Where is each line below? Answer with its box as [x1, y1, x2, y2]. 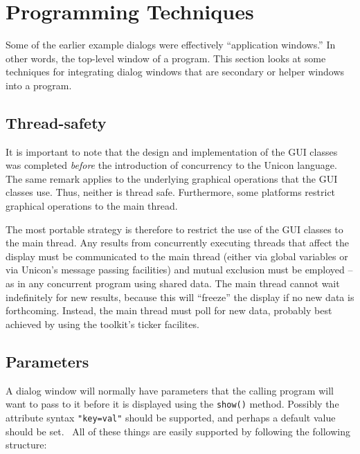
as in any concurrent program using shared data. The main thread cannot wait [6, 276, 340, 291]
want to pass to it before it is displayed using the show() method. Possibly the [6, 397, 339, 411]
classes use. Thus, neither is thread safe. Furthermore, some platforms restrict [6, 185, 336, 199]
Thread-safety [6, 111, 107, 133]
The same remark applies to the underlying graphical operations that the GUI [6, 171, 338, 185]
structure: [6, 437, 47, 452]
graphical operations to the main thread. [6, 199, 178, 213]
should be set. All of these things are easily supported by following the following [6, 424, 350, 438]
